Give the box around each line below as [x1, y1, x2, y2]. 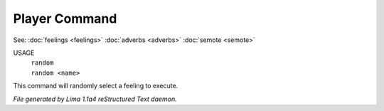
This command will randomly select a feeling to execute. [13, 82, 178, 90]
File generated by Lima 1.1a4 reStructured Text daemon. [13, 95, 177, 103]
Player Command [13, 11, 117, 26]
